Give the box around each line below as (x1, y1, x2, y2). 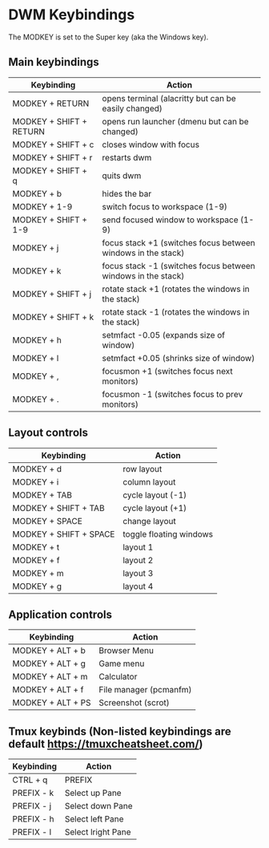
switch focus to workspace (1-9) (102, 201, 228, 212)
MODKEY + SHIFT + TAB (12, 502, 106, 513)
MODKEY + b (12, 188, 62, 199)
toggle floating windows (122, 528, 214, 539)
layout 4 (122, 580, 154, 591)
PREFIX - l (12, 826, 52, 838)
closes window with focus (102, 139, 200, 150)
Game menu (98, 658, 145, 669)
